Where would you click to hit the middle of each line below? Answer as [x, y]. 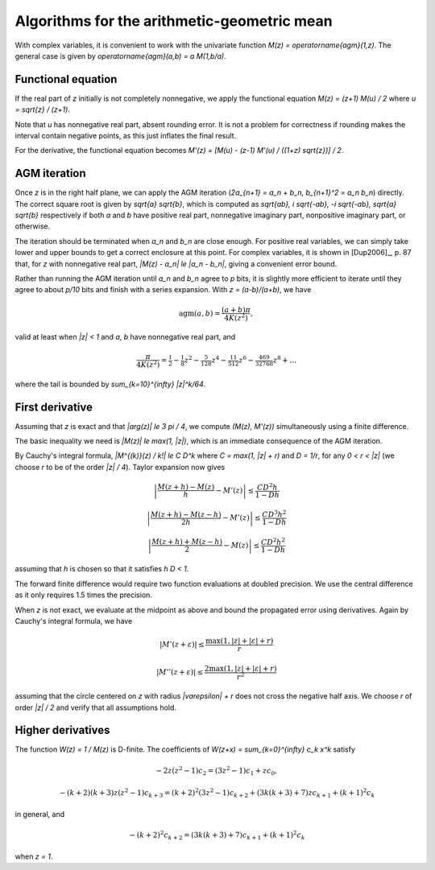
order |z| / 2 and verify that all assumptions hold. [96, 707]
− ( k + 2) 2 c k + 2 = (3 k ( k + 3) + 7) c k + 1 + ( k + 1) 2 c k [217, 835]
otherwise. [33, 226]
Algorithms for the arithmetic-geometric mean [174, 21]
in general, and [39, 814]
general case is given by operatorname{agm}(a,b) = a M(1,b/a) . [120, 56]
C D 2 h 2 [273, 541]
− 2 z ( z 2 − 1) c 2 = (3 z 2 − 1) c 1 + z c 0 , [217, 771]
